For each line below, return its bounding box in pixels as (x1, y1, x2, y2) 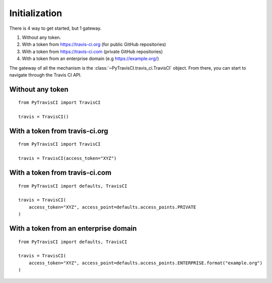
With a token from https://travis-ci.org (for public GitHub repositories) (22, 41, 166, 47)
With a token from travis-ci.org (9, 127, 108, 135)
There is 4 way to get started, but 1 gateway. (9, 25, 102, 31)
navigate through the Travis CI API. (9, 72, 82, 78)
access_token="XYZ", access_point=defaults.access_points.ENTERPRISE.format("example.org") (28, 260, 263, 266)
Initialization (9, 8, 62, 19)
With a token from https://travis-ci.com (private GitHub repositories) (22, 48, 163, 54)
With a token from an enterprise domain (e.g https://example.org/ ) (22, 55, 159, 62)
